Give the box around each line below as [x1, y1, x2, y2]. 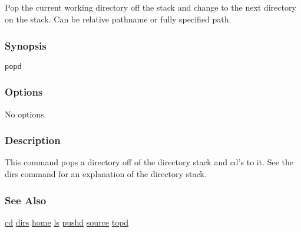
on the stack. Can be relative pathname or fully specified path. [5, 12, 231, 25]
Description [5, 133, 61, 148]
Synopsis [5, 38, 47, 53]
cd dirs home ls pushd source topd [5, 215, 129, 228]
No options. [5, 107, 47, 120]
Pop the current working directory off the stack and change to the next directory [5, 1, 296, 14]
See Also [5, 192, 47, 207]
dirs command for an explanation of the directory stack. [5, 168, 207, 180]
